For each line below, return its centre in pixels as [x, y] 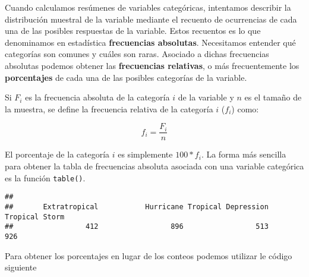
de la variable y [206, 97]
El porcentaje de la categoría [57, 154]
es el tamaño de [273, 97]
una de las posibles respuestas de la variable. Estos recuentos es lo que [133, 31]
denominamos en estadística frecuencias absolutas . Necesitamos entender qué [150, 42]
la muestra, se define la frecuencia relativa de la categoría [109, 108]
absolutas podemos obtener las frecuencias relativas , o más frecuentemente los [152, 65]
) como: [245, 108]
